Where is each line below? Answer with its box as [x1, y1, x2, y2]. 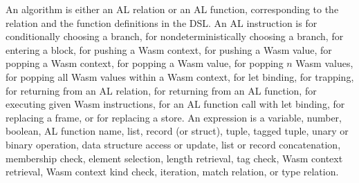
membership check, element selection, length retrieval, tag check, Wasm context [6, 151, 343, 165]
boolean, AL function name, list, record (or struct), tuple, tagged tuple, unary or [6, 124, 349, 138]
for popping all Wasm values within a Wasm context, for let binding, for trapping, [6, 69, 354, 84]
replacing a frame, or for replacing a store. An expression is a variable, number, [6, 110, 342, 124]
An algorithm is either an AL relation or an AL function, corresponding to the [6, 2, 339, 16]
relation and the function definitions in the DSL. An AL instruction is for [6, 15, 317, 30]
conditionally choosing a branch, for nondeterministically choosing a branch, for [6, 29, 344, 44]
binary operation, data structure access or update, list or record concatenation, [6, 137, 341, 151]
